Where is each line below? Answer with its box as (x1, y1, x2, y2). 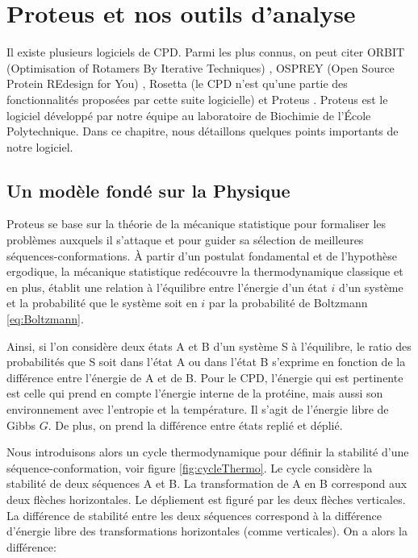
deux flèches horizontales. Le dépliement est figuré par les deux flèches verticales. (6, 490, 406, 507)
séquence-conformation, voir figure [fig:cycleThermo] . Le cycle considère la (6, 459, 373, 476)
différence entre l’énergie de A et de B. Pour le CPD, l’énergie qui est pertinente (6, 369, 403, 385)
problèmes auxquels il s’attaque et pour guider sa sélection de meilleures (6, 231, 364, 248)
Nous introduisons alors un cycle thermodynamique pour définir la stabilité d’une (6, 443, 409, 460)
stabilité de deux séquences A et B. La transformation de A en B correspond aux (6, 475, 408, 492)
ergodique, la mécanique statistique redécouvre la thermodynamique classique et (6, 263, 403, 280)
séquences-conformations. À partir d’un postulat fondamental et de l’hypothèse (6, 247, 397, 264)
